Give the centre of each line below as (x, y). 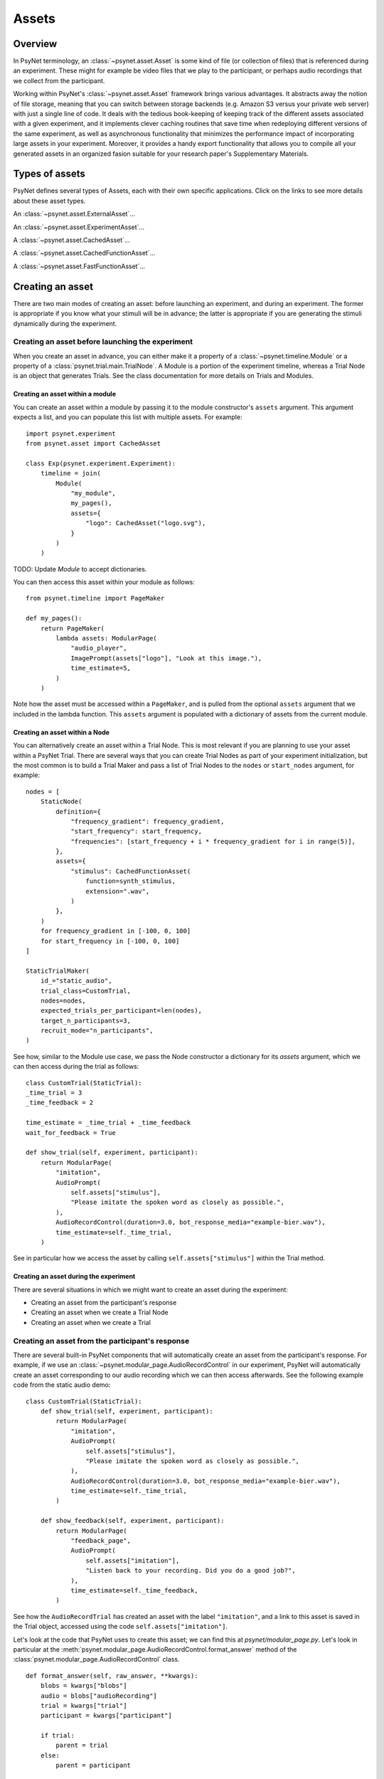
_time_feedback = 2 (60, 1103)
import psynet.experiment (71, 433)
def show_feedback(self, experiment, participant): (132, 1521)
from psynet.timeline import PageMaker (95, 598)
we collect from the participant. (59, 80)
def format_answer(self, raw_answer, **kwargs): (112, 1675)
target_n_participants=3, (86, 1020)
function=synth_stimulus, (131, 881)
